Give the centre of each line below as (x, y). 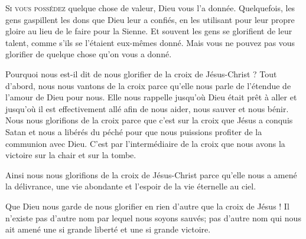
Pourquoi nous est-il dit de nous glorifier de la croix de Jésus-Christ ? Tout (141, 73)
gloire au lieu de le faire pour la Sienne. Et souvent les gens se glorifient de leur (149, 31)
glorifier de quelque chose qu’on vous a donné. (89, 54)
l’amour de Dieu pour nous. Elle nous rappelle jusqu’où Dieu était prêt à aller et (151, 97)
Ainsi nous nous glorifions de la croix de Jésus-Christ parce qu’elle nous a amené (151, 174)
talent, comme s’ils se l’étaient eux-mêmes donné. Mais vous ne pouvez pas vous (150, 42)
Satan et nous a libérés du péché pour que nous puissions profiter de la (134, 131)
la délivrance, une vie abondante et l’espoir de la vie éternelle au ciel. (131, 186)
